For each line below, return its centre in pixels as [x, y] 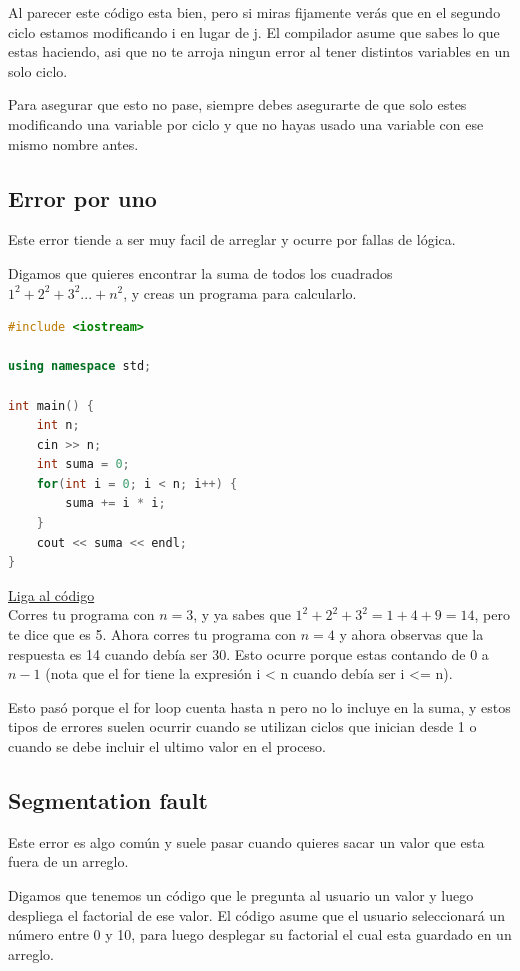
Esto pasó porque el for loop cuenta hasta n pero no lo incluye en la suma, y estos [259, 706]
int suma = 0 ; [83, 464]
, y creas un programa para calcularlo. [240, 292]
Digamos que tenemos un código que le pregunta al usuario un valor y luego [241, 895]
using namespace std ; [80, 366]
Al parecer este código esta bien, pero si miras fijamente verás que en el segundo [254, 12]
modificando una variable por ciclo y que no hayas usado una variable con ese [246, 123]
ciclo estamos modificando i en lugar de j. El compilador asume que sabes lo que [254, 31]
